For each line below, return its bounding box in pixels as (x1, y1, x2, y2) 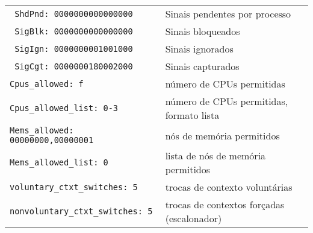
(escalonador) (165, 211, 222, 225)
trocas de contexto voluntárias (165, 180, 293, 194)
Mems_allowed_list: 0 (10, 158, 108, 167)
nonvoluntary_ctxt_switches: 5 (10, 206, 153, 216)
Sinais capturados (165, 59, 240, 73)
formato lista (165, 108, 220, 122)
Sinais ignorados (165, 42, 234, 56)
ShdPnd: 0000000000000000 (14, 8, 133, 19)
